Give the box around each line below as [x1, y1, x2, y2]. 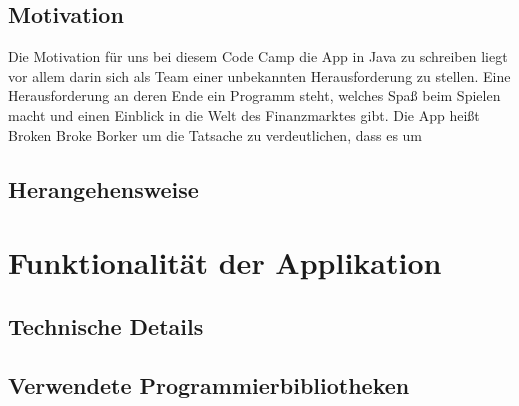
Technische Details [8, 310, 204, 341]
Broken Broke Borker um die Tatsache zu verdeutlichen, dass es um [8, 124, 423, 145]
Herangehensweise [8, 173, 199, 204]
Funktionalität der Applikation [8, 242, 442, 283]
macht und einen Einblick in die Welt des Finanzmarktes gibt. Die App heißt [8, 104, 480, 125]
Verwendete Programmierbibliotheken [8, 369, 410, 400]
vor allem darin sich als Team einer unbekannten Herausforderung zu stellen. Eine [8, 65, 511, 86]
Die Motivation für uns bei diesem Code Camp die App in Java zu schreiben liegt [8, 46, 508, 67]
